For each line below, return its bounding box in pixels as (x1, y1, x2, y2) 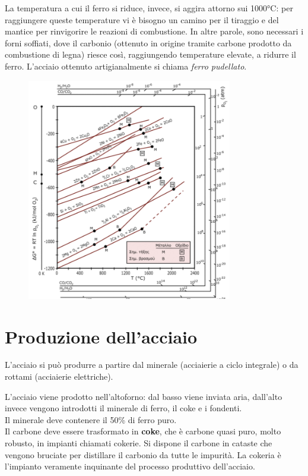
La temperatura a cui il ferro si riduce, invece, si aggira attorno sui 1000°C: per (5, 2, 293, 14)
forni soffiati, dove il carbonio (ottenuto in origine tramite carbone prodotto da (5, 36, 292, 49)
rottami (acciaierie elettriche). (5, 370, 113, 383)
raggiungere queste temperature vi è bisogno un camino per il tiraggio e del (5, 13, 279, 26)
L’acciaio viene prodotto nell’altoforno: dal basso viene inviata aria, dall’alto (5, 390, 282, 402)
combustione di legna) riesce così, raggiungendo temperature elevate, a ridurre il (5, 48, 296, 61)
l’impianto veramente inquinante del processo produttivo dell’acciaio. (5, 460, 255, 472)
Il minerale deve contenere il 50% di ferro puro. (5, 413, 177, 425)
